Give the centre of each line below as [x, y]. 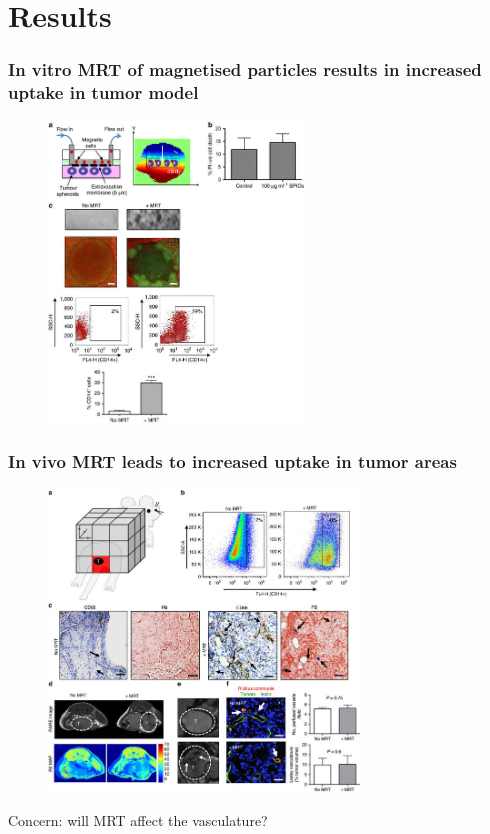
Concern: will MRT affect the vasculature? [138, 819]
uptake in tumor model [103, 92]
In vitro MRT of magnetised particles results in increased [245, 69]
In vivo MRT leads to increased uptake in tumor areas [232, 461]
